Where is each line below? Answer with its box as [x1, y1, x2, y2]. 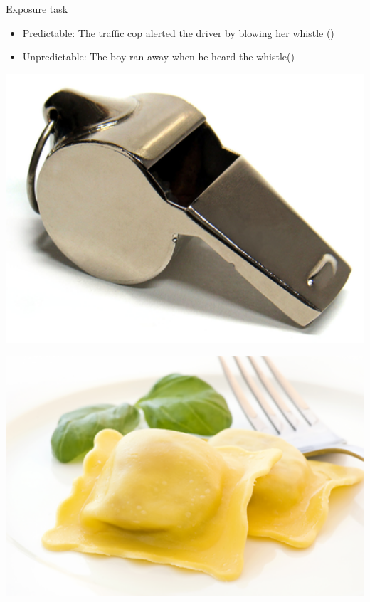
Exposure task [6, 1, 68, 16]
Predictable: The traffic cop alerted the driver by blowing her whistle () [22, 25, 334, 40]
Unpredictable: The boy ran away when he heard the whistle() [22, 49, 295, 64]
